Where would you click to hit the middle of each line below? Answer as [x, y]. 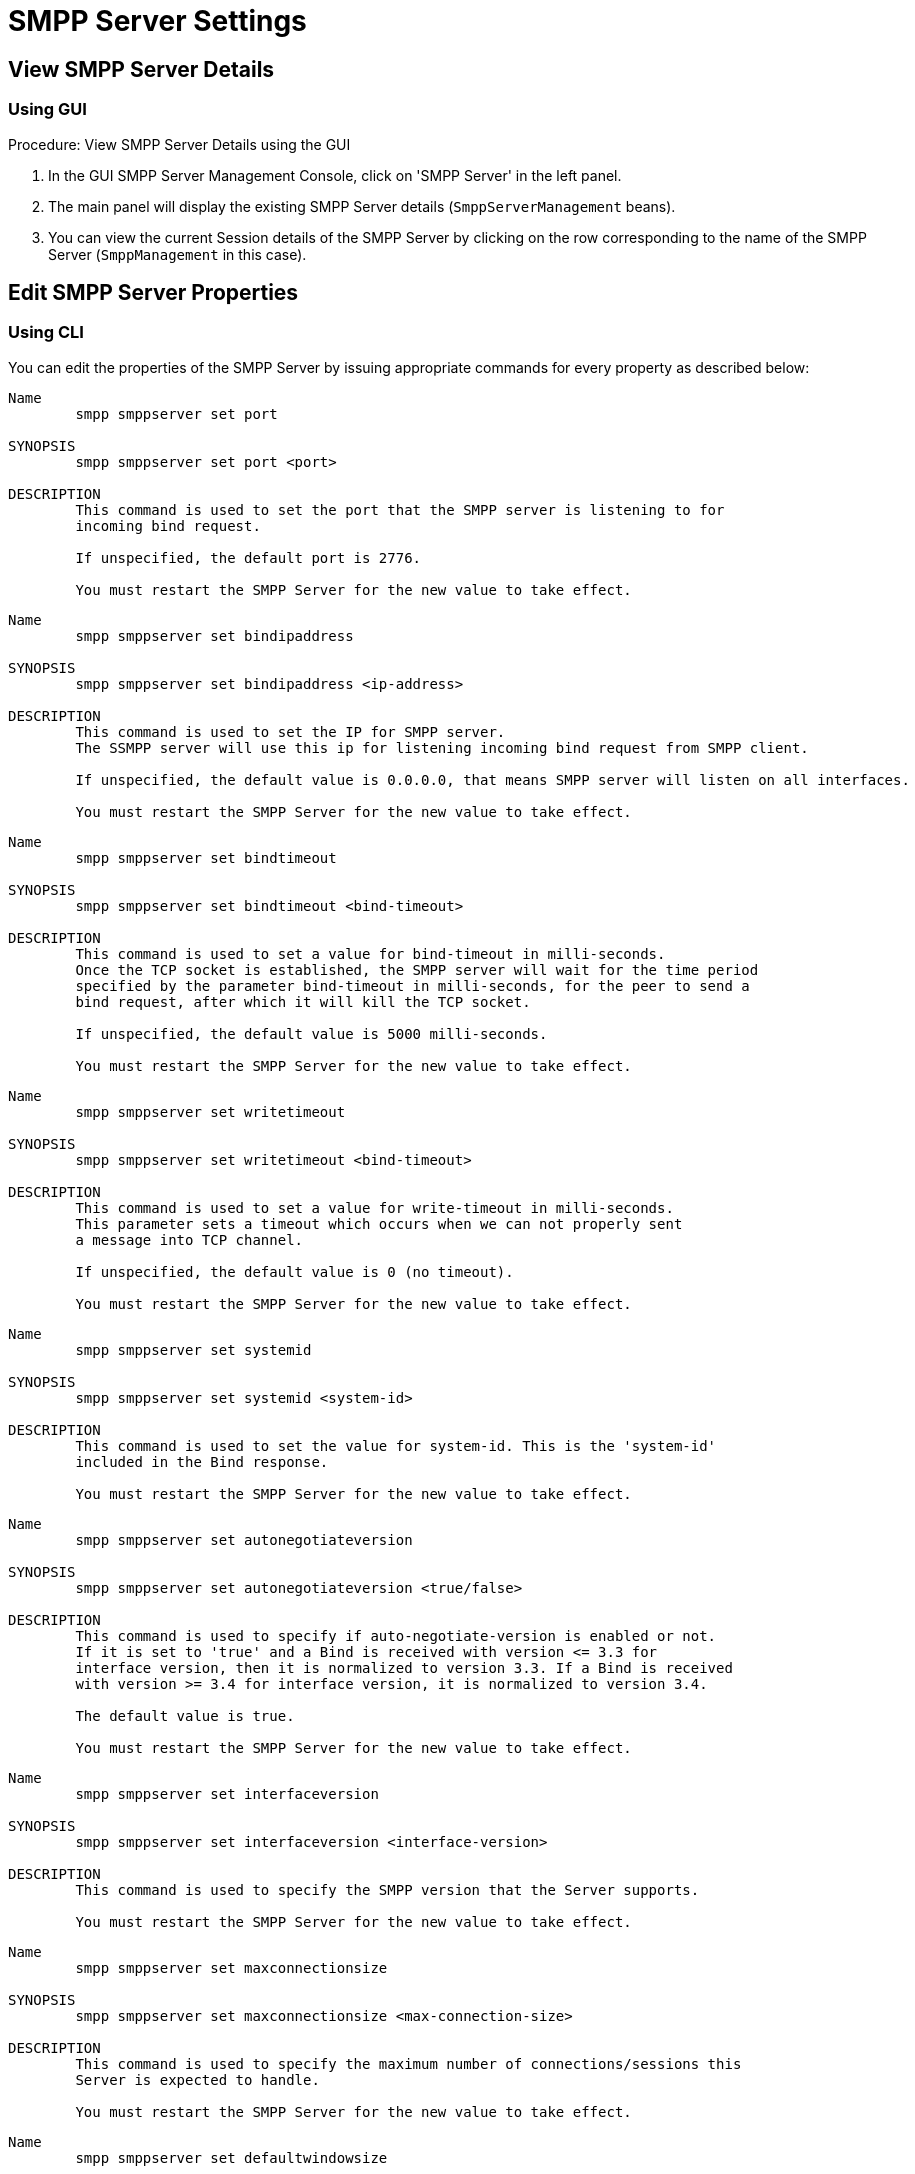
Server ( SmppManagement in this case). [177, 254]
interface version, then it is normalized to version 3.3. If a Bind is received [404, 1667]
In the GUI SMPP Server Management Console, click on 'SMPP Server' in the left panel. [335, 175]
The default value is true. [185, 1715]
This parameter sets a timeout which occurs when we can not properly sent [379, 1223]
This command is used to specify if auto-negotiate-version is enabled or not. [396, 1635]
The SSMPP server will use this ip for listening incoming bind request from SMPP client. [442, 747]
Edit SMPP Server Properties [153, 292]
